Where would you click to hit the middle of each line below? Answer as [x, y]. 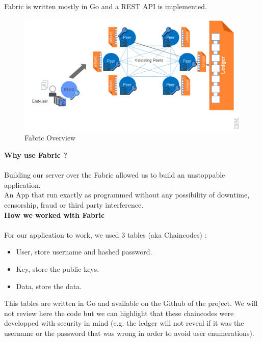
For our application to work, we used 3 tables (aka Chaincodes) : [106, 234]
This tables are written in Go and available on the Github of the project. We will [131, 303]
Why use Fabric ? [36, 155]
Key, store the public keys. [58, 269]
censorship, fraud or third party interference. [74, 205]
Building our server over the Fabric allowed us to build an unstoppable [115, 175]
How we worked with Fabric [55, 215]
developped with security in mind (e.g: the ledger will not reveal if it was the [124, 323]
